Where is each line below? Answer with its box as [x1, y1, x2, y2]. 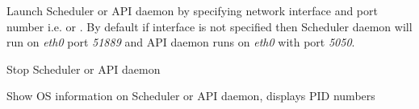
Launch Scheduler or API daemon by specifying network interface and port [6, 2, 378, 18]
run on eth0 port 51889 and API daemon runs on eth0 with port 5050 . [6, 34, 355, 50]
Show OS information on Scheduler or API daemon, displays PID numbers [6, 87, 375, 104]
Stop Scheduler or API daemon [6, 60, 161, 77]
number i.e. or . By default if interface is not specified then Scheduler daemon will [6, 18, 413, 34]
